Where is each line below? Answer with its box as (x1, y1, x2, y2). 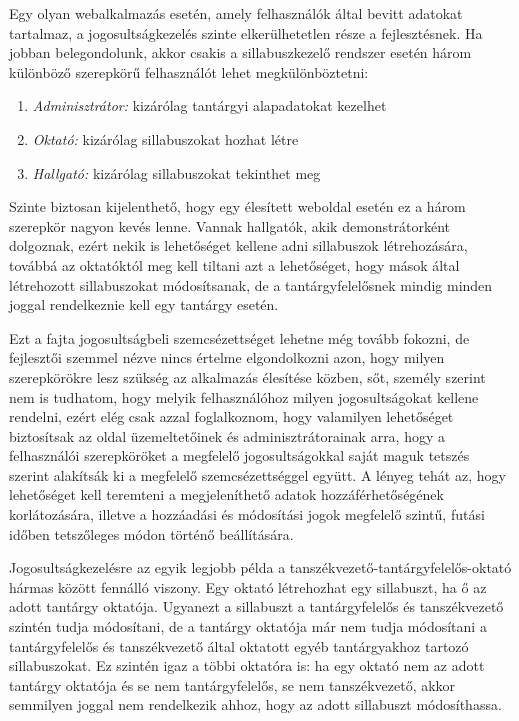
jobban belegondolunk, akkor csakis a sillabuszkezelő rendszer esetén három (9, 42, 472, 63)
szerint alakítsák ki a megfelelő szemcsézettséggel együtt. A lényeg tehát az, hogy (9, 464, 506, 485)
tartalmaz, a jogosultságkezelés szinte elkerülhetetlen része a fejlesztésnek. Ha (9, 22, 483, 43)
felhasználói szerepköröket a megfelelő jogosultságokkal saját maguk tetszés (9, 445, 470, 466)
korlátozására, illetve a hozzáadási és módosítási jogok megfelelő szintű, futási (9, 504, 485, 525)
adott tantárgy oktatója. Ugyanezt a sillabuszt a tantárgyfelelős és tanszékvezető (9, 596, 504, 617)
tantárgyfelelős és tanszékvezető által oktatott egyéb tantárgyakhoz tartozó (9, 635, 469, 656)
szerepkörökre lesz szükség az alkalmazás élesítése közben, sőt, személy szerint (9, 366, 486, 387)
